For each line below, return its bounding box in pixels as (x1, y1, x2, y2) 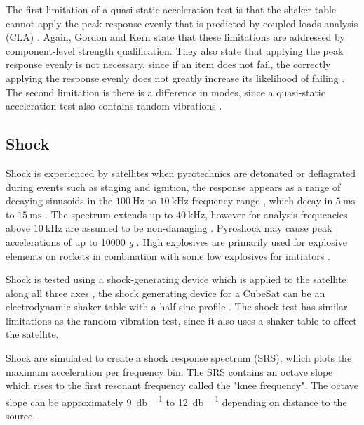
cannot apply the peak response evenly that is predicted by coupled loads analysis (6, 15, 358, 30)
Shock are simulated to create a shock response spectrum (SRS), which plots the (6, 351, 352, 365)
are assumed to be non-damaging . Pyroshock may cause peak (65, 221, 332, 235)
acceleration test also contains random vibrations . (6, 98, 222, 113)
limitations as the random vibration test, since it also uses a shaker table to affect (6, 313, 357, 327)
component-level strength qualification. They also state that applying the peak (6, 43, 344, 58)
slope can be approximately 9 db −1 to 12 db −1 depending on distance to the (6, 392, 347, 409)
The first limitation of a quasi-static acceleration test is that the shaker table (6, 2, 337, 16)
